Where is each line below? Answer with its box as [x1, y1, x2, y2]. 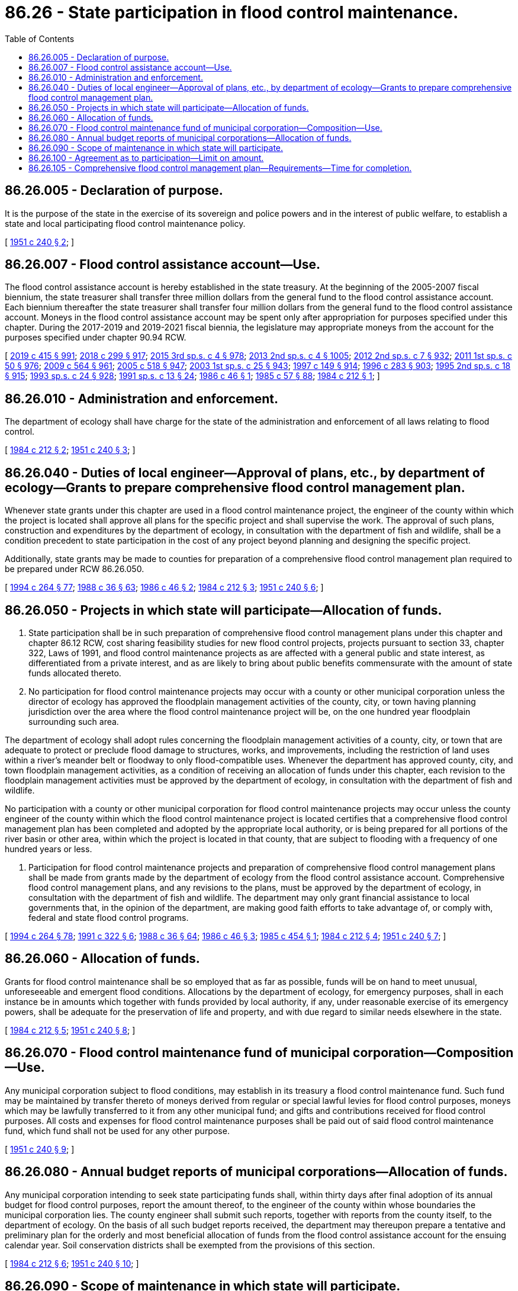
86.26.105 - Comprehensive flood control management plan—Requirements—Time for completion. [28, 162, 412, 173]
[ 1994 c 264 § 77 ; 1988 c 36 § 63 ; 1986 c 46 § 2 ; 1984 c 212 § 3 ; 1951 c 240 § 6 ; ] [5, 582, 324, 593]
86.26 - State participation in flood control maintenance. [5, 2, 459, 23]
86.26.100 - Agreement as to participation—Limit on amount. [28, 152, 264, 163]
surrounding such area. [28, 716, 119, 727]
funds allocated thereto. [28, 667, 121, 678]
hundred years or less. [5, 843, 92, 854]
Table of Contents [5, 33, 75, 44]
